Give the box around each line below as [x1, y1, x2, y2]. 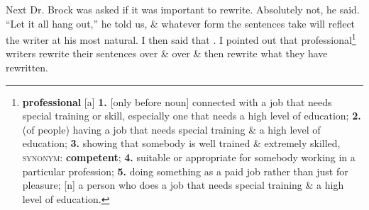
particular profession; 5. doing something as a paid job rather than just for [22, 163, 348, 178]
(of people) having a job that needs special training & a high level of [22, 122, 321, 136]
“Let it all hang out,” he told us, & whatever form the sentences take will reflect [6, 16, 356, 30]
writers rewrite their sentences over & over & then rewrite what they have [6, 46, 328, 61]
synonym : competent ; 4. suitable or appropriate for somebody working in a [22, 150, 356, 164]
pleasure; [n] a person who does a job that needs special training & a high [22, 177, 344, 192]
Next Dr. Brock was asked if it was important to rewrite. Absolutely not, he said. [6, 2, 360, 16]
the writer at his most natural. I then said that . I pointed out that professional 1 [6, 30, 356, 47]
